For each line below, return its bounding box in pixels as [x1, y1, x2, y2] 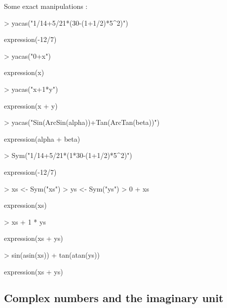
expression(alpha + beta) [4, 133, 80, 144]
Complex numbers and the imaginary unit [4, 290, 224, 306]
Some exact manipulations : [4, 1, 88, 11]
